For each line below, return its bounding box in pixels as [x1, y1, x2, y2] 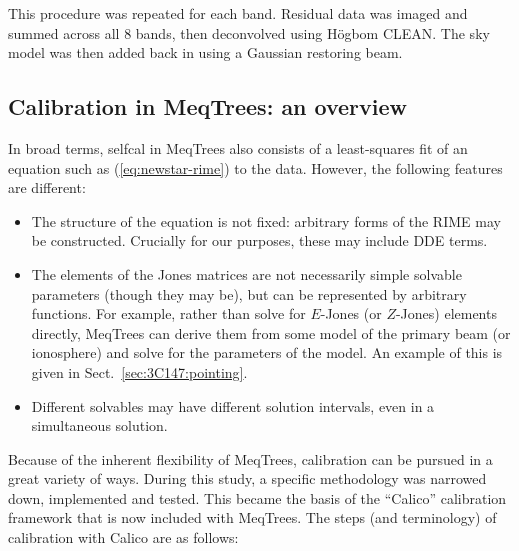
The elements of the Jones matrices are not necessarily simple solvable [31, 263, 462, 284]
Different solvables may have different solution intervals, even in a [31, 395, 435, 416]
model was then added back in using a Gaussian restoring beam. [8, 42, 403, 63]
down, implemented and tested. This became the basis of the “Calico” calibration [8, 487, 507, 508]
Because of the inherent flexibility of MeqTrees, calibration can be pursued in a [8, 448, 493, 469]
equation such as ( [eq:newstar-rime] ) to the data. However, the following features [8, 157, 503, 178]
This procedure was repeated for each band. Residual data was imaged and [8, 3, 468, 23]
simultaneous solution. [31, 415, 168, 436]
